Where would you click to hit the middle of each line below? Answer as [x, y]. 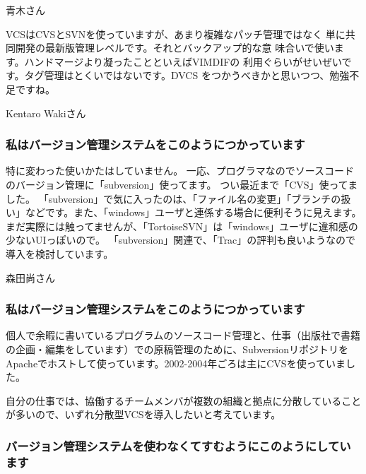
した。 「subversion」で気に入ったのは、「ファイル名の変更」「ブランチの [173, 198]
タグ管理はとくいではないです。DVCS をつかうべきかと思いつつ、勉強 [187, 75]
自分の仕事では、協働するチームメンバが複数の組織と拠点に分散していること [184, 400]
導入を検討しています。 [60, 253]
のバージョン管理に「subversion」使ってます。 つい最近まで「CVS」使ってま [182, 184]
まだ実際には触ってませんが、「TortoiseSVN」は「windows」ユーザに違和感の [182, 226]
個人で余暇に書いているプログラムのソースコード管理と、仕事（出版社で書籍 [183, 335]
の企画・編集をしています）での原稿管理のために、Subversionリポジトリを [177, 349]
